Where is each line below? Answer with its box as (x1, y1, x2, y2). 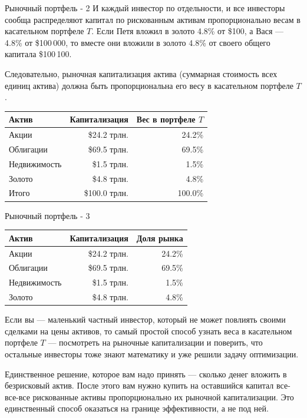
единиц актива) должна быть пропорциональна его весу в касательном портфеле (5, 79, 293, 91)
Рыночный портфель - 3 (5, 209, 90, 221)
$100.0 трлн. (84, 187, 128, 199)
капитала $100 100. (5, 48, 72, 60)
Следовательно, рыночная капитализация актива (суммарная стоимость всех (5, 67, 278, 79)
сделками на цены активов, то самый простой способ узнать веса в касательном (5, 324, 292, 337)
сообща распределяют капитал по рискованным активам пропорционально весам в (5, 13, 301, 25)
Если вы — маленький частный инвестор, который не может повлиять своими (5, 313, 286, 326)
